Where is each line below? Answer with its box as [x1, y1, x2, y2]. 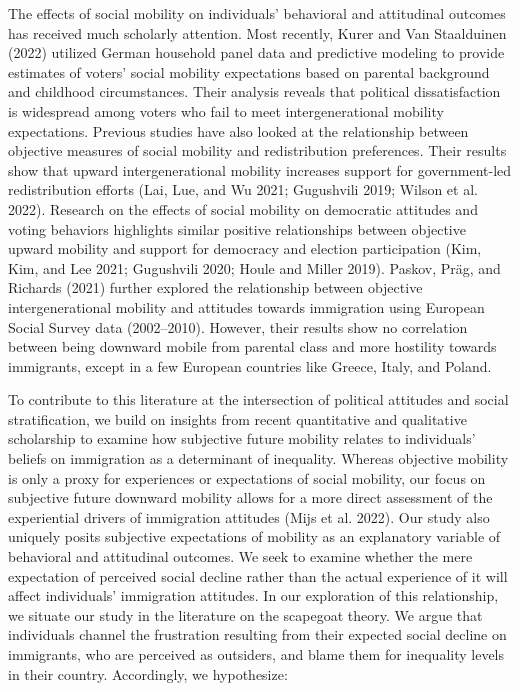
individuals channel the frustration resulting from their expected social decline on [8, 624, 507, 645]
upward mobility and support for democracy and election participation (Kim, [8, 238, 482, 259]
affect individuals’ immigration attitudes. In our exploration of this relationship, [8, 585, 499, 606]
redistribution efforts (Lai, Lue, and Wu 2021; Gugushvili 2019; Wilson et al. [8, 179, 478, 200]
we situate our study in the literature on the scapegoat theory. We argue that [8, 604, 483, 625]
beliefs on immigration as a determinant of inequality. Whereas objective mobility [8, 448, 509, 469]
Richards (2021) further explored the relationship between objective [8, 277, 423, 298]
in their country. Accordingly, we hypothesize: [8, 663, 288, 684]
